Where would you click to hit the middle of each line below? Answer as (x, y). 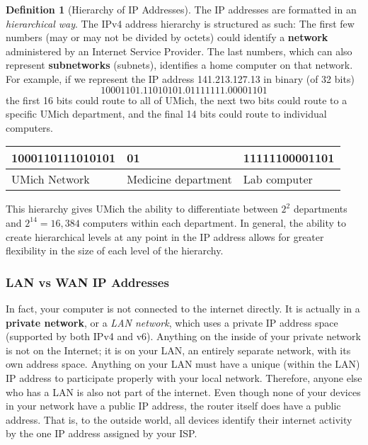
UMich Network (51, 179)
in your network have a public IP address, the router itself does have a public (173, 406)
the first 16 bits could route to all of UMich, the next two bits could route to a (177, 100)
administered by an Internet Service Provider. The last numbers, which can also (179, 51)
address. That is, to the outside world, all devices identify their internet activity (179, 419)
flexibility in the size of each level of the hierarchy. (115, 250)
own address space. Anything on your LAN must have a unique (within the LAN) (183, 364)
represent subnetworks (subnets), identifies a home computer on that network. (179, 65)
